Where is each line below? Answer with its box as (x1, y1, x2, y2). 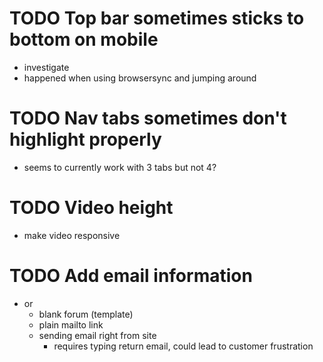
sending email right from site (38, 329, 157, 341)
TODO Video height (9, 197, 174, 219)
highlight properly (9, 128, 162, 151)
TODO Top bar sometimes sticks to (9, 7, 305, 30)
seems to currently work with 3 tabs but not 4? (23, 161, 217, 173)
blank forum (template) (38, 308, 134, 320)
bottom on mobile (9, 28, 159, 51)
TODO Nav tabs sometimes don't (9, 107, 287, 130)
